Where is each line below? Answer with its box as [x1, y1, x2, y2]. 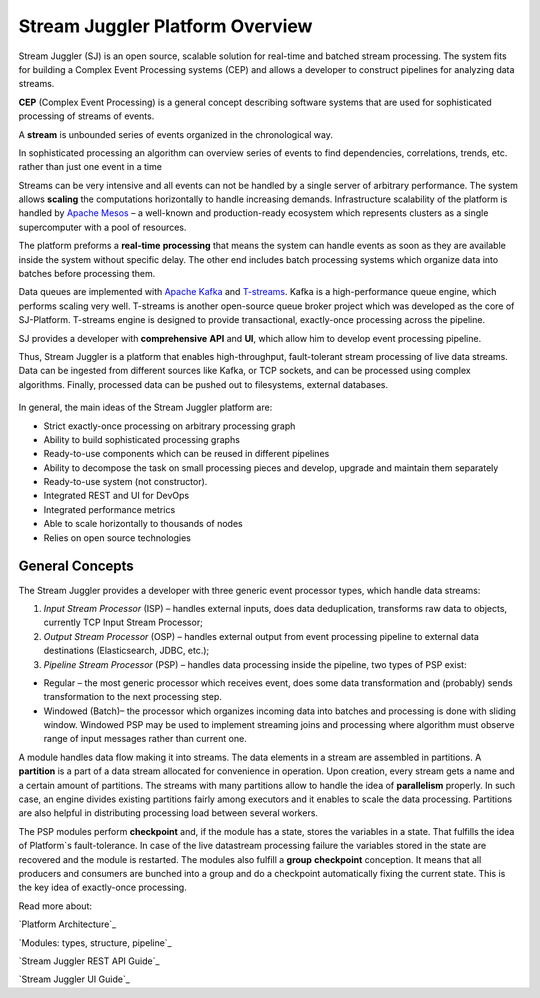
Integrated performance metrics [43, 503, 176, 515]
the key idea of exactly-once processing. [18, 881, 187, 894]
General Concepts [18, 558, 134, 575]
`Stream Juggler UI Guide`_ [18, 973, 130, 985]
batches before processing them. [18, 268, 156, 280]
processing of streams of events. [18, 110, 155, 122]
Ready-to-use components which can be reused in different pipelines [43, 448, 330, 460]
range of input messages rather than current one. [43, 733, 247, 745]
